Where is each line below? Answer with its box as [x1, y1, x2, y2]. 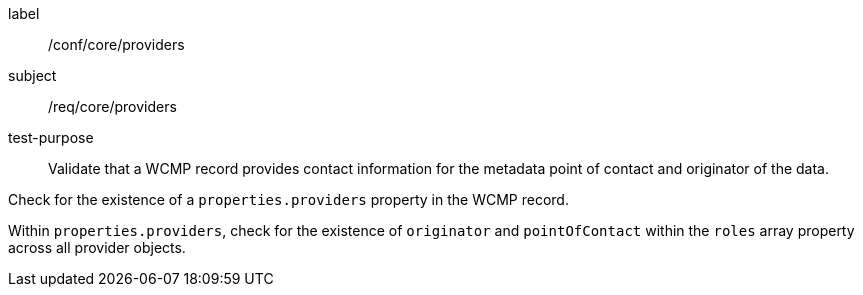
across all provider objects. [8, 239, 186, 256]
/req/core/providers [48, 98, 177, 115]
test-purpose [8, 129, 94, 146]
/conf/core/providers [48, 36, 185, 53]
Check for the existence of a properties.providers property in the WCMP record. [8, 191, 569, 208]
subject [8, 67, 57, 84]
